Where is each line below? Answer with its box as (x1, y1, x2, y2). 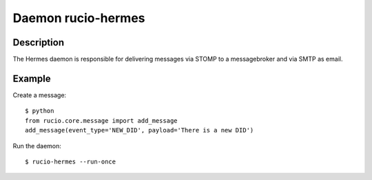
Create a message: (12, 90, 67, 99)
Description (12, 37, 65, 48)
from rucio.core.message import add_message (25, 117, 178, 124)
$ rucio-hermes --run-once (25, 157, 116, 166)
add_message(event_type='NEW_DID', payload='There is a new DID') (25, 126, 254, 134)
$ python (25, 107, 54, 115)
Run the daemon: (12, 141, 62, 150)
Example (12, 72, 51, 84)
